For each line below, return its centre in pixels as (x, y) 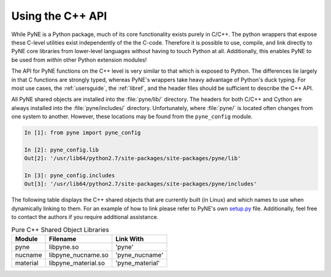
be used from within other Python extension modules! (79, 60)
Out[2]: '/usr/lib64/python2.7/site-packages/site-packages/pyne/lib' (133, 158)
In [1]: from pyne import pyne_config (82, 133)
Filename (63, 238)
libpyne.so (64, 246)
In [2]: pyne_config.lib (62, 150)
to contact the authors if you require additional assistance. (85, 217)
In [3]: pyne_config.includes (70, 175)
